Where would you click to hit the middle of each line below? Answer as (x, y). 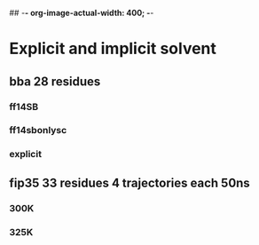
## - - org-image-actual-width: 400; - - (82, 13)
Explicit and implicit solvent (113, 49)
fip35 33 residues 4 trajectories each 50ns (129, 182)
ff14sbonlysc (38, 130)
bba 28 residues (55, 81)
